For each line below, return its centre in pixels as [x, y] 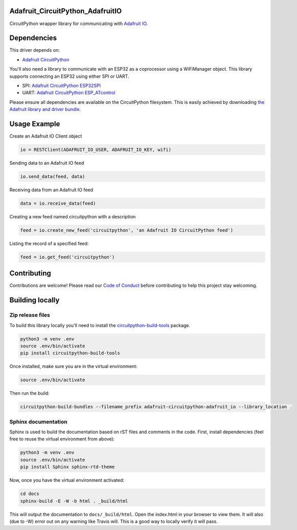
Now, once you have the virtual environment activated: [67, 480]
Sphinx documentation [38, 422]
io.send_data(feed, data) [53, 177]
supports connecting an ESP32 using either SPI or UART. [70, 76]
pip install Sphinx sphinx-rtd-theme [67, 467]
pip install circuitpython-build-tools [70, 353]
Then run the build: [29, 393]
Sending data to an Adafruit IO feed [47, 163]
